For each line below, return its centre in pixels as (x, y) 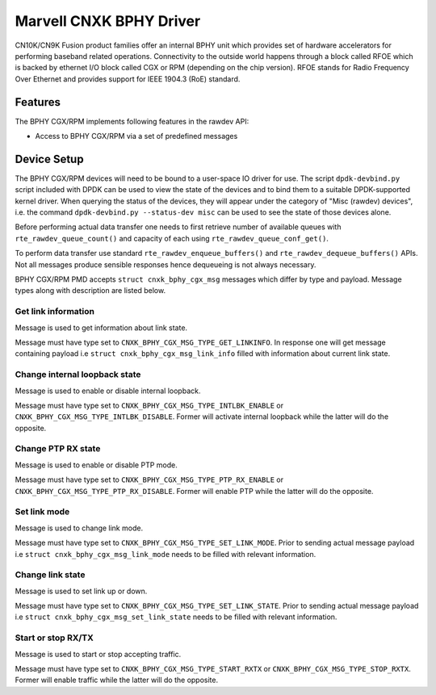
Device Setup (49, 159)
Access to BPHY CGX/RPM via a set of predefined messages (136, 136)
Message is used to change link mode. (79, 528)
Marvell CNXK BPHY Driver (108, 21)
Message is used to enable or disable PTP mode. (96, 465)
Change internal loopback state (78, 375)
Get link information (55, 312)
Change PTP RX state (58, 449)
